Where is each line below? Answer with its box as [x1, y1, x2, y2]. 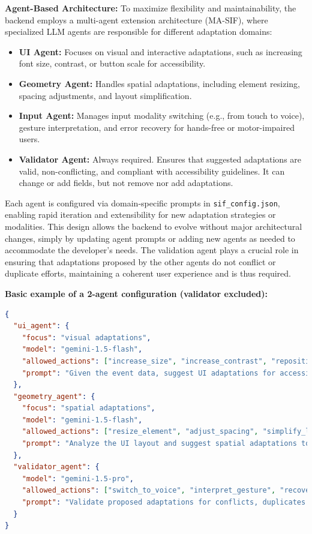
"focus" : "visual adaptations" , [22, 333, 151, 342]
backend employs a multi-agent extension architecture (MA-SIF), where [5, 13, 268, 26]
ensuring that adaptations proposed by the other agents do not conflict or [5, 255, 276, 268]
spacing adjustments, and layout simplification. [19, 89, 192, 101]
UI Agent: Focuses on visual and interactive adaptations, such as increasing [19, 45, 302, 58]
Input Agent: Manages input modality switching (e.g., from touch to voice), [19, 109, 305, 122]
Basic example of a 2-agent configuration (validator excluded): [5, 287, 268, 299]
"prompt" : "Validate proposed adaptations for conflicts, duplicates [22, 498, 306, 507]
